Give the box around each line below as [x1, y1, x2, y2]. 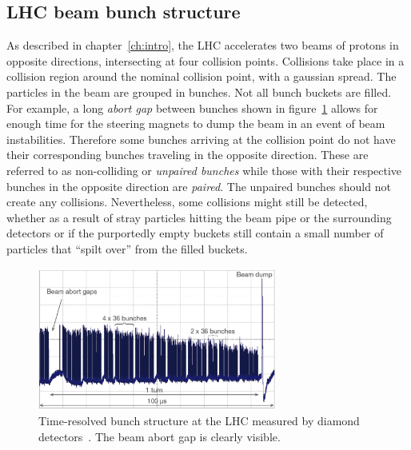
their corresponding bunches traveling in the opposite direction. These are [6, 146, 369, 163]
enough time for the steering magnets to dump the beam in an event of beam [6, 115, 385, 132]
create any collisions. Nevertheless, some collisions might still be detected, [6, 193, 368, 210]
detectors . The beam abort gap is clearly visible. [38, 428, 281, 444]
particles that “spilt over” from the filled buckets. [6, 240, 248, 257]
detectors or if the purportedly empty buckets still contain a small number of [6, 225, 384, 241]
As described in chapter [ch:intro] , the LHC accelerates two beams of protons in [6, 37, 399, 54]
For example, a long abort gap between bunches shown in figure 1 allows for [6, 99, 378, 116]
